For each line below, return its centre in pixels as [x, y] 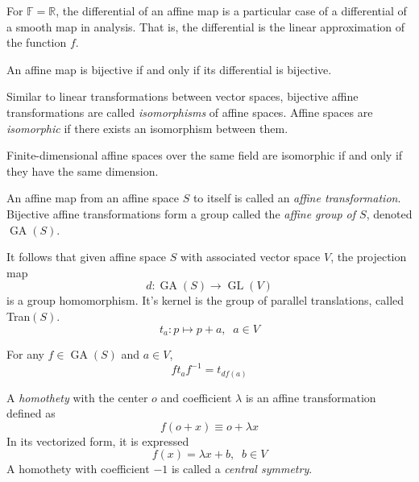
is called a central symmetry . [242, 469]
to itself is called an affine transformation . [297, 198]
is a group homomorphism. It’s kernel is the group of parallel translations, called [205, 300]
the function [37, 42]
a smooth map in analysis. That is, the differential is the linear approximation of [206, 26]
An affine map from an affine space [93, 198]
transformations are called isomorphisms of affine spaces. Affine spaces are [190, 112]
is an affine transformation [311, 397]
